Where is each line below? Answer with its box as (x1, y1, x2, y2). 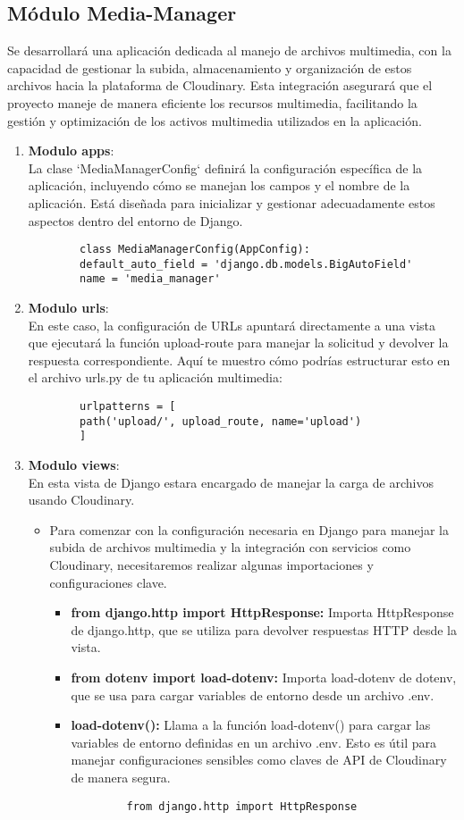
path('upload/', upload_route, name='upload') (80, 414, 362, 428)
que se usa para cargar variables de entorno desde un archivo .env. (71, 685, 434, 704)
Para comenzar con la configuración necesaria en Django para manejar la (49, 520, 449, 539)
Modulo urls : (28, 298, 109, 317)
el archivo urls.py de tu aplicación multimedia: (28, 368, 283, 387)
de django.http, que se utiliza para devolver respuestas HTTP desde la (71, 620, 457, 639)
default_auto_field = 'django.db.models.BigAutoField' (80, 257, 413, 271)
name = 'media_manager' (80, 272, 221, 286)
